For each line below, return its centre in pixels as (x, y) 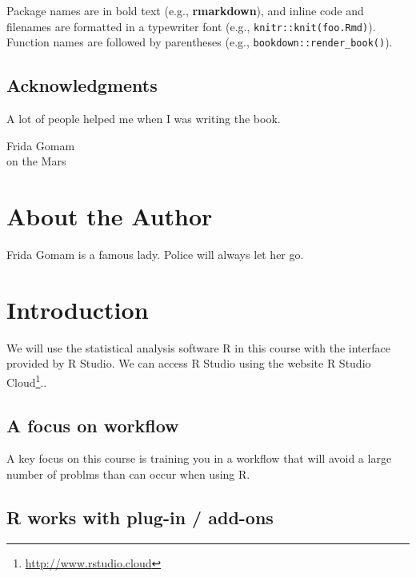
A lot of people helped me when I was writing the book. (144, 119)
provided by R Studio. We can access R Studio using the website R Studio (189, 363)
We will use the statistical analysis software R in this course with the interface (198, 347)
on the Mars (36, 161)
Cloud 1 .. (27, 380)
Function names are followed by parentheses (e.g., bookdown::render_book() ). (200, 42)
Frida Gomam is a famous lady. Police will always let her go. (155, 255)
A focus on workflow (93, 425)
